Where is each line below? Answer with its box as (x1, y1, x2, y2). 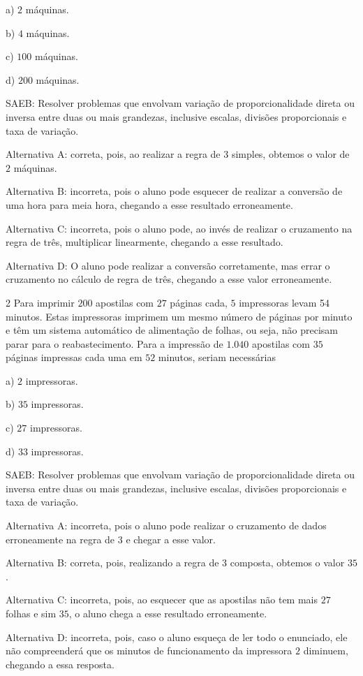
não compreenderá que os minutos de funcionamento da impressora (6, 643, 292, 658)
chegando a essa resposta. (6, 656, 114, 671)
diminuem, (303, 643, 348, 658)
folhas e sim (6, 606, 57, 620)
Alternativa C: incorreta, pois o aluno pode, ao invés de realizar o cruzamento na (6, 221, 353, 235)
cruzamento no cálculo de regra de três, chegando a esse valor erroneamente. (6, 272, 332, 286)
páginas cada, (170, 295, 228, 309)
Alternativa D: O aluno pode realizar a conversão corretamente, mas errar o (6, 258, 330, 272)
